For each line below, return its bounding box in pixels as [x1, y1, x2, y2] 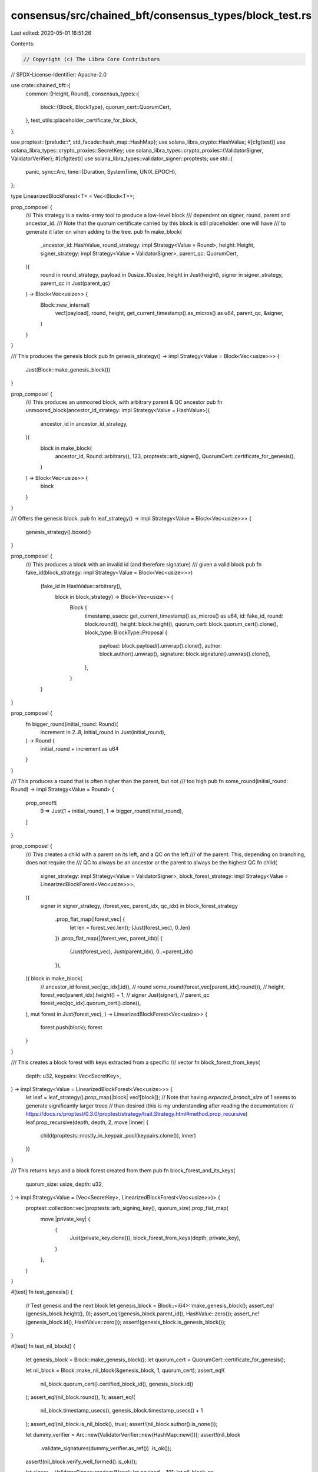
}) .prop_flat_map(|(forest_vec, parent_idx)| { [55, 934, 163, 941]
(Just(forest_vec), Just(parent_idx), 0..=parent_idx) [69, 948, 194, 955]
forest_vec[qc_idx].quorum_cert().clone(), [40, 1000, 141, 1007]
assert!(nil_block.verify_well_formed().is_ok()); [25, 1458, 138, 1465]
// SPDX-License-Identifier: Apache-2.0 [11, 71, 107, 78]
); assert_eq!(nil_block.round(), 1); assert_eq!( [25, 1393, 135, 1401]
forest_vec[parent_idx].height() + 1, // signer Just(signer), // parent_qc [40, 991, 210, 998]
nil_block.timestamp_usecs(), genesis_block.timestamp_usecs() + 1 [40, 1407, 203, 1414]
